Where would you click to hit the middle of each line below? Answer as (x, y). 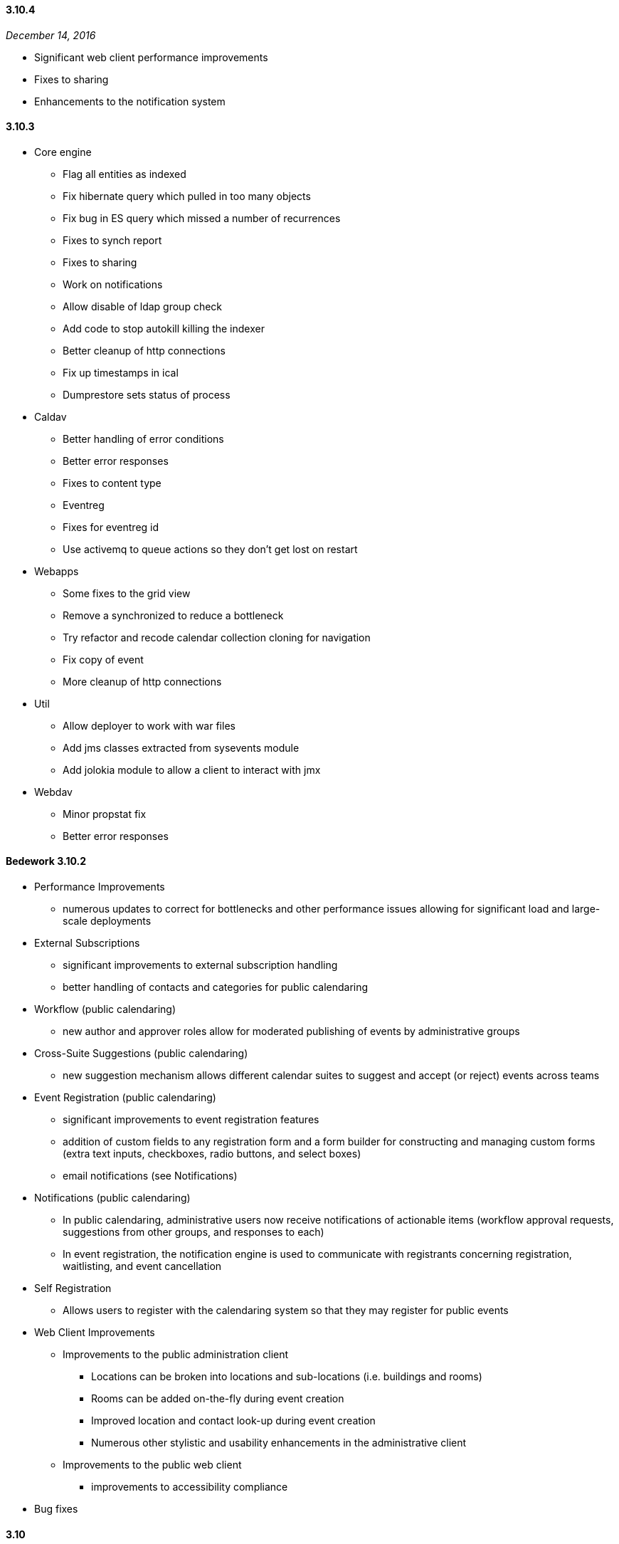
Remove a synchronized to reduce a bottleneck (173, 615)
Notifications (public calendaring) (112, 1198)
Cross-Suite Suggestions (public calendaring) (141, 1054)
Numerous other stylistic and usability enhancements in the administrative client (279, 1443)
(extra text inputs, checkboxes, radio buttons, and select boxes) (212, 1154)
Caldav (51, 416)
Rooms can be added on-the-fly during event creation (218, 1399)
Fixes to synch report (112, 240)
